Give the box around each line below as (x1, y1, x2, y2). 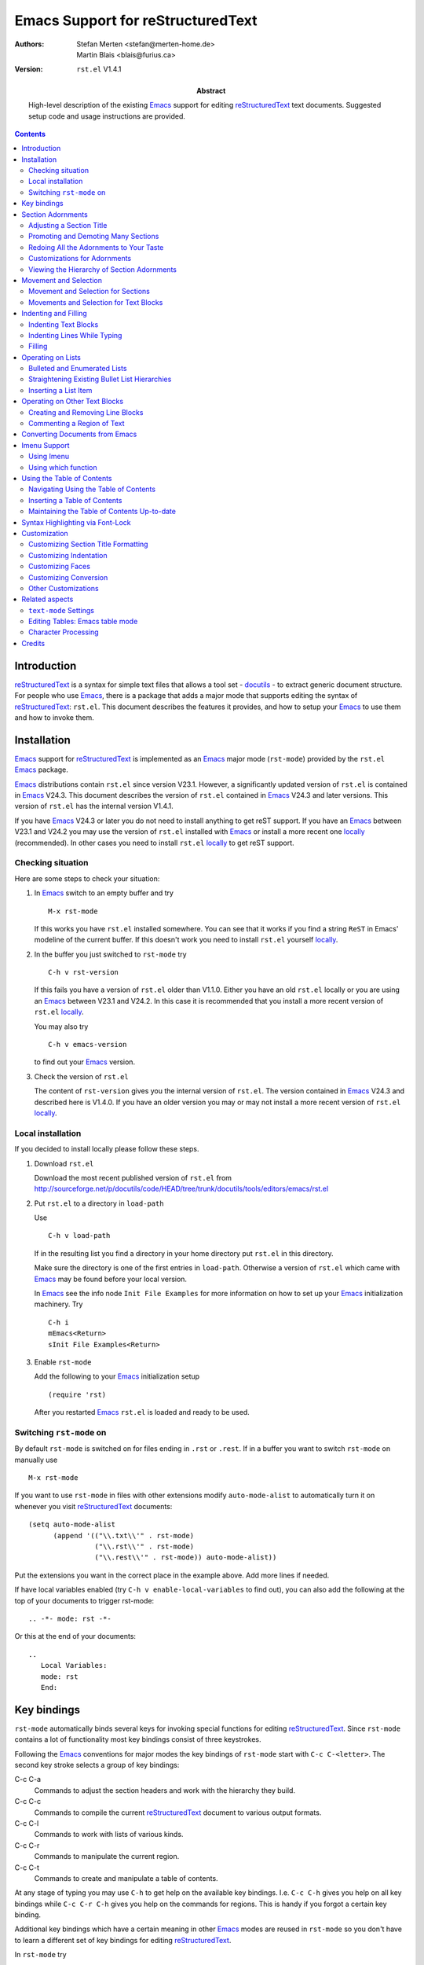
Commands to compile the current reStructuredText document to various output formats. (34, 1808, 322, 1817)
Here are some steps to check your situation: (14, 873, 160, 883)
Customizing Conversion (28, 572, 108, 582)
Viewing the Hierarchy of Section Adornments (28, 264, 177, 274)
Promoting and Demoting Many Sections (28, 232, 159, 241)
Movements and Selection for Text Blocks (28, 297, 163, 307)
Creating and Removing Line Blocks (28, 407, 144, 417)
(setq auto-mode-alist (28, 1520, 116, 1529)
